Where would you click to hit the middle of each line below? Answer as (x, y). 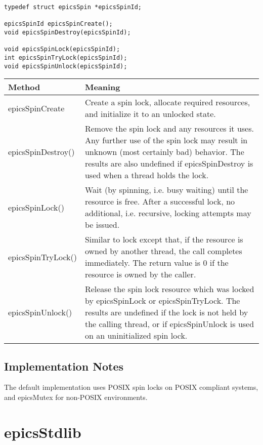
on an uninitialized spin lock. (136, 336)
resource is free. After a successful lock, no (160, 201)
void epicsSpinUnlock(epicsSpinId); (66, 66)
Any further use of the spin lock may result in (166, 140)
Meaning (102, 87)
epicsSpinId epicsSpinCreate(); (58, 24)
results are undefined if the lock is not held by (166, 312)
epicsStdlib (43, 432)
